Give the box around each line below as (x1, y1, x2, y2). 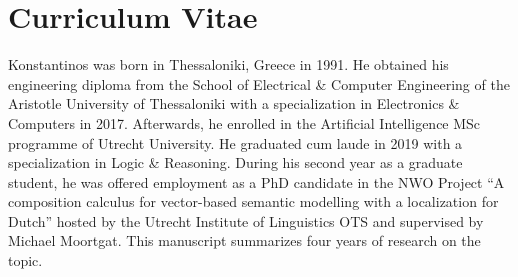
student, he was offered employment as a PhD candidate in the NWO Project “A (8, 171, 505, 192)
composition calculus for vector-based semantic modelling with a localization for (8, 191, 499, 212)
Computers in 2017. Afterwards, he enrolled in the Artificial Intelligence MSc (8, 112, 481, 133)
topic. (8, 250, 43, 271)
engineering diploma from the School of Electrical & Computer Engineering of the (8, 73, 510, 94)
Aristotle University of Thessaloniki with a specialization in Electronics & (8, 93, 460, 114)
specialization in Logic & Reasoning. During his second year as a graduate (8, 152, 463, 173)
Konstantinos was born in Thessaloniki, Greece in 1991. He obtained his (8, 54, 449, 75)
